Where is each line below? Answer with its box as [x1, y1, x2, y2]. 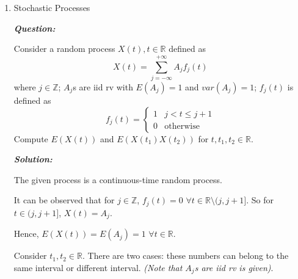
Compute [13, 132, 48, 145]
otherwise [164, 121, 200, 131]
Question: [13, 21, 56, 34]
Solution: [13, 153, 53, 165]
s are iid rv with [73, 80, 133, 93]
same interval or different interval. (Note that [13, 261, 183, 274]
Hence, [13, 227, 39, 240]
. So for [246, 194, 274, 206]
